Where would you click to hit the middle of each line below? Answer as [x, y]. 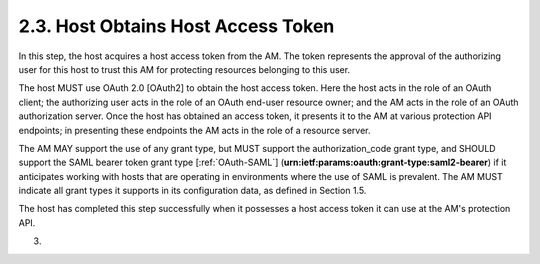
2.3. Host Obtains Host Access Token [176, 26]
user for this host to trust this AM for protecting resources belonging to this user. [184, 69]
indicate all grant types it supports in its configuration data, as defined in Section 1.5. [192, 191]
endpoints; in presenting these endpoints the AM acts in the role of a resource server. [194, 130]
